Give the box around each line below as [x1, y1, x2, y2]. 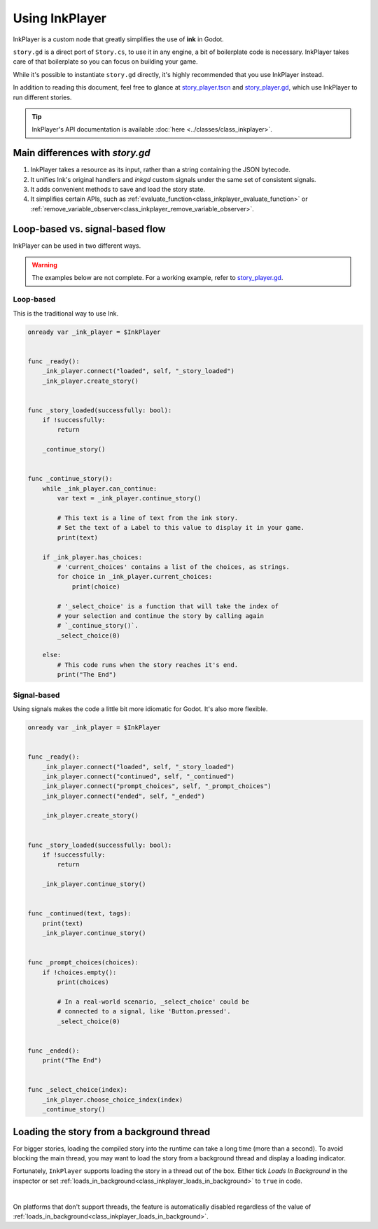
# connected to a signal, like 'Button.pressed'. [57, 1008, 231, 1016]
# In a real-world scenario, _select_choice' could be [57, 997, 250, 1006]
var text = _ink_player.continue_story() [57, 494, 202, 503]
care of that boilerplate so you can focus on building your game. [13, 57, 198, 66]
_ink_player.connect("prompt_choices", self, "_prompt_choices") [42, 782, 272, 790]
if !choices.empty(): [42, 968, 117, 976]
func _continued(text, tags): [27, 910, 132, 918]
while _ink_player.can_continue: [42, 484, 157, 493]
